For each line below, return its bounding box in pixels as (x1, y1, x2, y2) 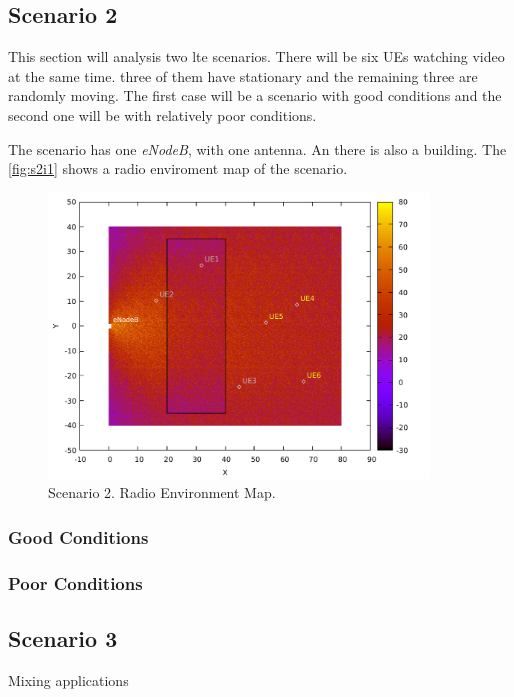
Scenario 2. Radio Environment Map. (48, 482, 276, 503)
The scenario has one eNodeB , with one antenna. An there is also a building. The (8, 138, 507, 159)
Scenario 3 (8, 622, 118, 653)
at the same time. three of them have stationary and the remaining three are (8, 65, 478, 86)
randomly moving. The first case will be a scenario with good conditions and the (8, 85, 502, 106)
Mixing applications (8, 669, 129, 690)
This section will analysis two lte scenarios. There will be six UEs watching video (8, 46, 505, 67)
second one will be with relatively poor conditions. (8, 104, 317, 125)
